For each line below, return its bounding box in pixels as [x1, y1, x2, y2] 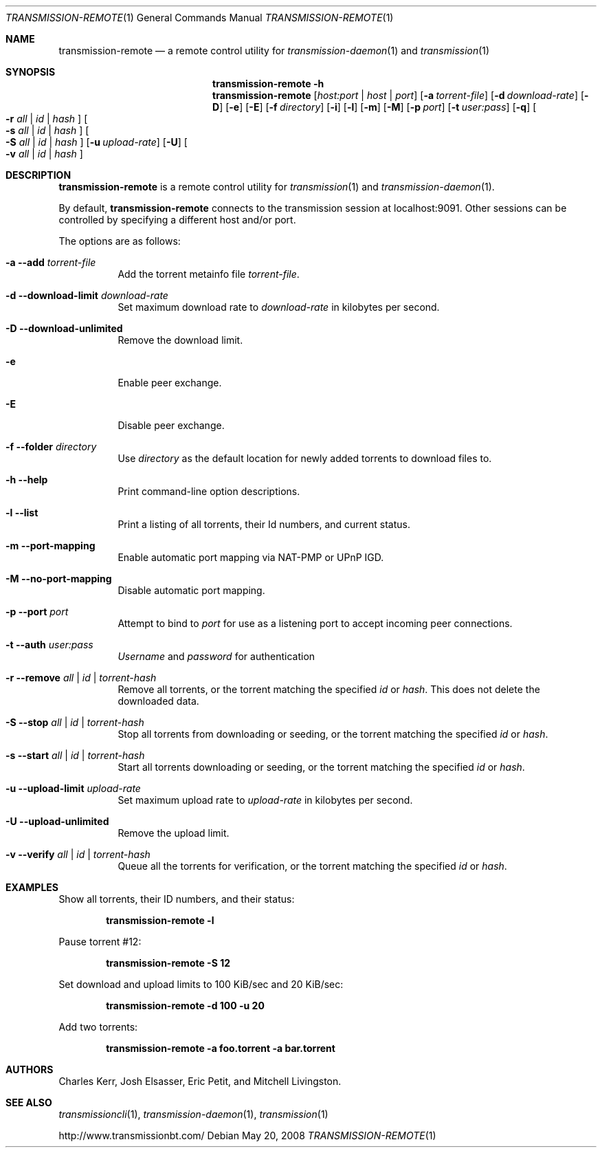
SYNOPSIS [5, 66, 56, 78]
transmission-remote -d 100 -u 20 [106, 1000, 265, 1011]
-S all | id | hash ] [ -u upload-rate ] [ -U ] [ [5, 136, 188, 148]
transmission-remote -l [106, 914, 214, 926]
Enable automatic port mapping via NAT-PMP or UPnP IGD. [118, 551, 384, 563]
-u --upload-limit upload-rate [5, 782, 141, 794]
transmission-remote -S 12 [106, 957, 230, 969]
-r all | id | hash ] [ [5, 113, 88, 124]
